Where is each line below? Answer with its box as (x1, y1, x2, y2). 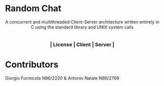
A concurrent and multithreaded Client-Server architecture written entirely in (5, 19, 160, 25)
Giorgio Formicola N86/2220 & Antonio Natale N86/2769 (5, 75, 119, 81)
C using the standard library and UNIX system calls (31, 24, 134, 30)
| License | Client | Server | (50, 41, 115, 48)
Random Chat (5, 3, 62, 14)
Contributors (5, 59, 59, 70)
